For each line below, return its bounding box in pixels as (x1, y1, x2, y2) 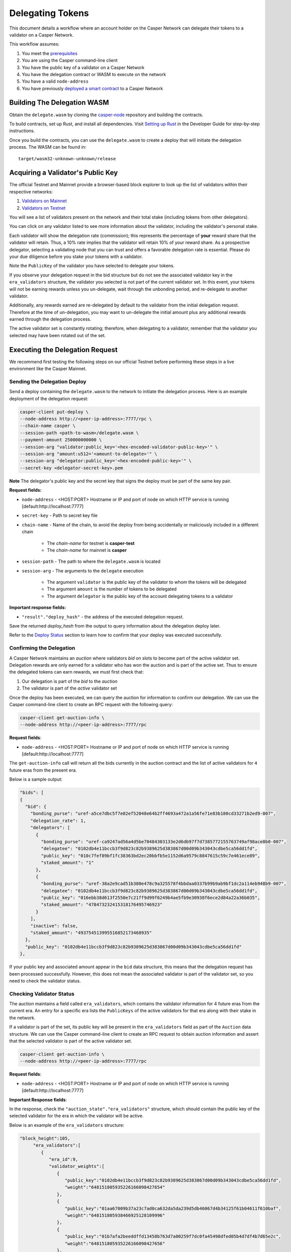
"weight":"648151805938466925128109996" (64, 1212, 165, 1218)
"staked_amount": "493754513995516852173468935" (30, 930, 152, 936)
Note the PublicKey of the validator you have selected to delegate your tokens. (9, 263, 175, 269)
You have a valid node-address (22, 78, 89, 85)
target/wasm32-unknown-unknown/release (18, 156, 116, 161)
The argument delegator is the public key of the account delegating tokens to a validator (47, 593, 233, 599)
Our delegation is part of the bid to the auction (22, 678, 118, 684)
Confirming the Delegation (9, 645, 75, 652)
